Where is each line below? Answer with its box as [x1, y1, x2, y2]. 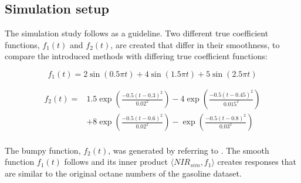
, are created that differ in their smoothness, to [110, 38, 280, 50]
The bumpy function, [5, 144, 81, 156]
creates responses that [217, 155, 297, 168]
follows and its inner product [64, 155, 168, 168]
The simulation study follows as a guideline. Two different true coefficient [5, 27, 269, 39]
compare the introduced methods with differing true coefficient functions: [5, 50, 268, 62]
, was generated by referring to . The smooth [108, 144, 269, 156]
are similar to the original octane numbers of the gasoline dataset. [5, 167, 242, 179]
